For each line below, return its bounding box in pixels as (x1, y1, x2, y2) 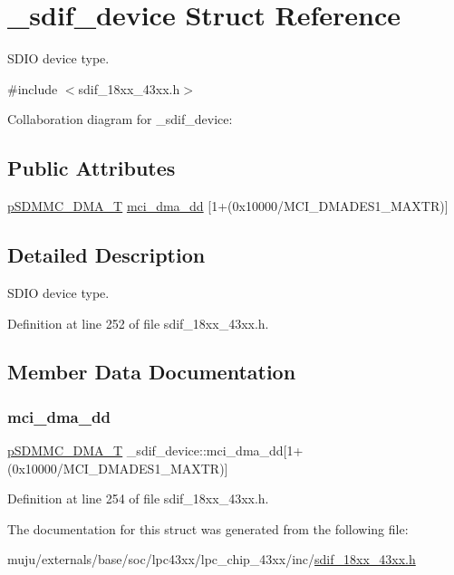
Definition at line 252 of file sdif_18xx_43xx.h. (7, 313, 269, 332)
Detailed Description (7, 241, 206, 269)
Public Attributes (7, 154, 176, 182)
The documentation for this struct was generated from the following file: (7, 519, 409, 538)
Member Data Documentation (7, 358, 296, 386)
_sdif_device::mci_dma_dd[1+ (126, 441, 304, 460)
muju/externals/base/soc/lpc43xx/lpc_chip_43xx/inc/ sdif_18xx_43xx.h (7, 550, 416, 569)
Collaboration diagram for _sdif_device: (7, 110, 233, 129)
